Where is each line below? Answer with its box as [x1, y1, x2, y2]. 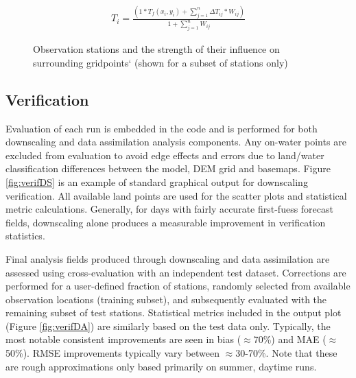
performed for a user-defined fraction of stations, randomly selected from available [5, 279, 351, 293]
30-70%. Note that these [235, 346, 337, 360]
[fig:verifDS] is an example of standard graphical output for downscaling [5, 174, 308, 189]
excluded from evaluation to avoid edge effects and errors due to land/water [5, 147, 324, 162]
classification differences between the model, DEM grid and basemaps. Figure [5, 161, 331, 176]
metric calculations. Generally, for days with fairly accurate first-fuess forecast [5, 202, 334, 216]
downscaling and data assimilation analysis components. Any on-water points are [5, 134, 346, 149]
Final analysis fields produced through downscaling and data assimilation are [5, 251, 330, 265]
